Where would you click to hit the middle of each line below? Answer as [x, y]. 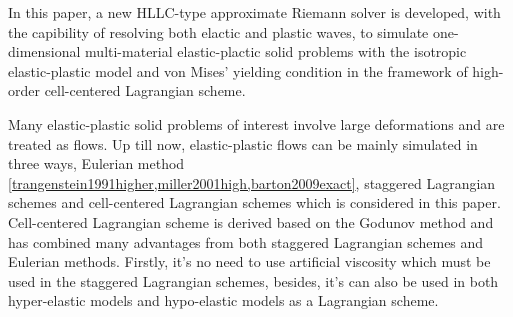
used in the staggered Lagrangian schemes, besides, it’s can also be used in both [253, 280]
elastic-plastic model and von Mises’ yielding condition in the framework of [238, 70]
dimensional [44, 51]
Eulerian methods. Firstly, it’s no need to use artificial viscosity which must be [249, 261]
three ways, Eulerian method [96, 163]
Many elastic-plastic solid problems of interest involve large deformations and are [256, 123]
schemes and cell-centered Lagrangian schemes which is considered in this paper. [254, 202]
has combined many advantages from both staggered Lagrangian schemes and [246, 241]
